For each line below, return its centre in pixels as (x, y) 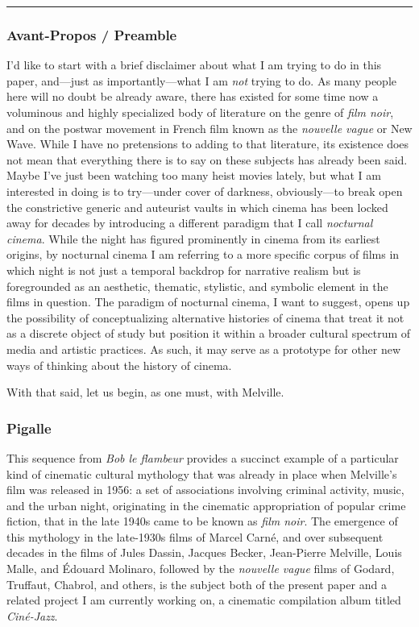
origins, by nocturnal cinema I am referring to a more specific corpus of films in (203, 254)
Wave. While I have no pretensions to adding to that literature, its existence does (208, 144)
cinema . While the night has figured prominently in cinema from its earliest (193, 238)
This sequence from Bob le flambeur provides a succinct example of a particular (203, 457)
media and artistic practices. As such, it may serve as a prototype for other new (204, 349)
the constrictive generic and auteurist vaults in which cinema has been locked (197, 207)
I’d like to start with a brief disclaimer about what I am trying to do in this (194, 65)
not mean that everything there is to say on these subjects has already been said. (207, 159)
